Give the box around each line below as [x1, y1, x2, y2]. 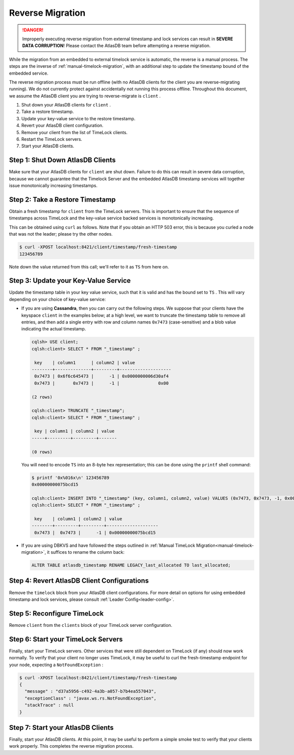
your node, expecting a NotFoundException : [9, 662, 103, 668]
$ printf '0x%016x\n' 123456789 [31, 475, 110, 481]
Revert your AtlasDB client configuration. [21, 123, 104, 129]
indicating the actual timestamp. [21, 326, 86, 332]
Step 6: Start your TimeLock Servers [9, 635, 123, 643]
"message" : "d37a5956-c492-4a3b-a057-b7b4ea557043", [24, 689, 157, 694]
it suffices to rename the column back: [47, 549, 125, 555]
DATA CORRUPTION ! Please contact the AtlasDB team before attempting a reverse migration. [22, 43, 211, 49]
